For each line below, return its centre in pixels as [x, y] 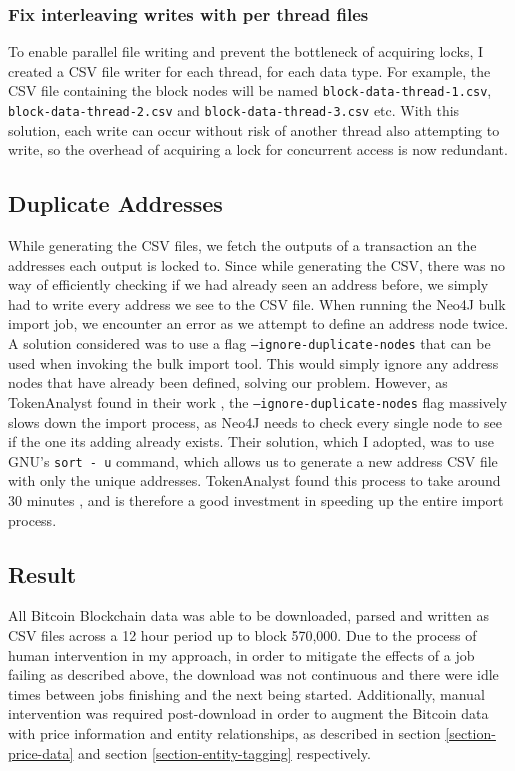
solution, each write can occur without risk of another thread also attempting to [254, 129]
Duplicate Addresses [115, 203]
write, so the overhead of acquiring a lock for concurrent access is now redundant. [258, 149]
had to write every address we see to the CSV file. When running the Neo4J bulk [257, 303]
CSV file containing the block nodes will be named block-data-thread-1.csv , [250, 90]
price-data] [41, 752]
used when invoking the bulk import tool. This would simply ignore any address [253, 362]
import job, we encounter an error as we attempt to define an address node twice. [258, 323]
